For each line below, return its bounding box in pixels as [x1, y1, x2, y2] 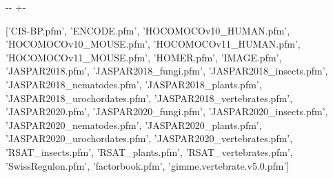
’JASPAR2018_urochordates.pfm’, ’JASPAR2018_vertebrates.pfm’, [6, 90, 293, 105]
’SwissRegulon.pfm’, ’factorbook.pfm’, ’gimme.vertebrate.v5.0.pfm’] [6, 158, 290, 172]
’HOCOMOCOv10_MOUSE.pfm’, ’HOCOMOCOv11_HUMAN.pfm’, [6, 37, 301, 51]
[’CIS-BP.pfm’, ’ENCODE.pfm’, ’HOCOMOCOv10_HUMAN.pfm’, [6, 23, 290, 37]
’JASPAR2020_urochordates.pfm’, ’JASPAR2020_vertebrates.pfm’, [6, 131, 293, 146]
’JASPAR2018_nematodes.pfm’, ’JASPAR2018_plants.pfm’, [6, 77, 262, 91]
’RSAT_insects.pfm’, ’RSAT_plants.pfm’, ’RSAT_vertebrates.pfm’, [6, 144, 293, 159]
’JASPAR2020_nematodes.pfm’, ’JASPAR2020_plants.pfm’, [6, 117, 262, 132]
